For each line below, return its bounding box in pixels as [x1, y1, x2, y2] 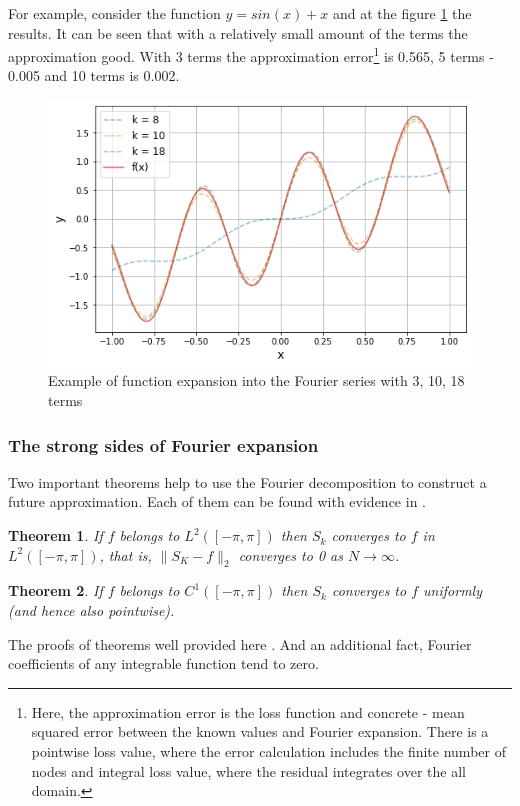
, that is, [99, 544, 152, 565]
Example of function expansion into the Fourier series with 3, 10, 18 [48, 370, 465, 391]
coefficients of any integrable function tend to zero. [8, 653, 319, 674]
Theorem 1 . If [8, 525, 103, 546]
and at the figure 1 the [333, 3, 472, 23]
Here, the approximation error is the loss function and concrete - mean [31, 701, 465, 722]
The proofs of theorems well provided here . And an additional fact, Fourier [8, 633, 472, 654]
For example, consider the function [8, 3, 221, 23]
